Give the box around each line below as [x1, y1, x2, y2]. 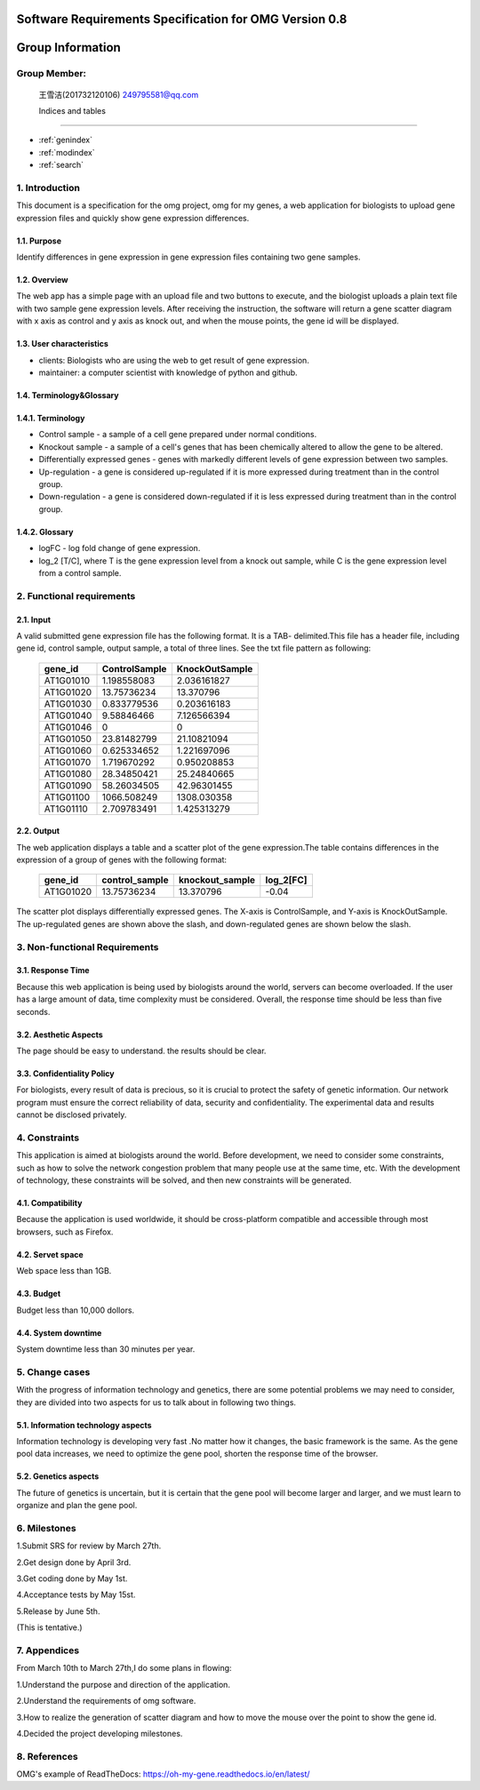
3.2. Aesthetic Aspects [16, 1029, 104, 1040]
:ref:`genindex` [38, 134, 93, 146]
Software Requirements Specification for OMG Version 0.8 [16, 12, 348, 27]
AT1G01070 [44, 755, 92, 768]
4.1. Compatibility [16, 1198, 83, 1209]
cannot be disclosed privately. [16, 1109, 127, 1120]
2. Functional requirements [16, 589, 136, 602]
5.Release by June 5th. [16, 1605, 100, 1617]
